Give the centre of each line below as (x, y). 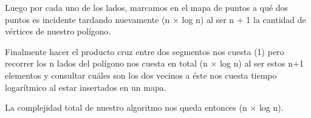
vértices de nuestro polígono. (58, 31)
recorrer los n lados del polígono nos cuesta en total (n (106, 63)
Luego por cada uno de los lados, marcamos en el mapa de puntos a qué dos (147, 7)
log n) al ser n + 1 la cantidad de (244, 19)
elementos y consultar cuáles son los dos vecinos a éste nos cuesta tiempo (141, 75)
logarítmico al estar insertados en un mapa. (86, 87)
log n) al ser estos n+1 (261, 63)
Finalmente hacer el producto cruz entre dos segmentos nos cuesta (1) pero (145, 51)
